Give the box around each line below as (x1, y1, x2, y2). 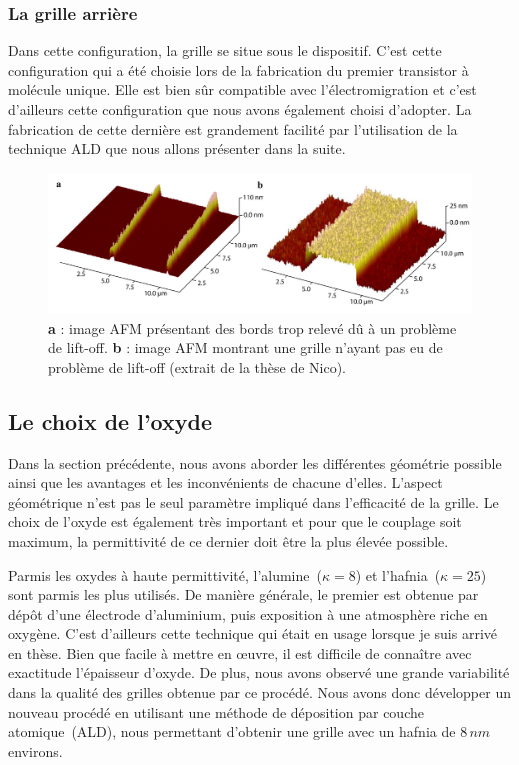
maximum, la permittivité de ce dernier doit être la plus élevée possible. (8, 530, 449, 551)
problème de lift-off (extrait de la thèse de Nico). (48, 356, 347, 377)
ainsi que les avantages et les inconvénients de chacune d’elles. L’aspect (8, 472, 443, 493)
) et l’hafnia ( (355, 564, 441, 585)
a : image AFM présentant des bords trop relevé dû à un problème (48, 317, 457, 338)
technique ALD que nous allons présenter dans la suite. (8, 138, 346, 159)
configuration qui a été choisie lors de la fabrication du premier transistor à (8, 59, 469, 80)
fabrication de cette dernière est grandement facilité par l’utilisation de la (8, 118, 458, 139)
